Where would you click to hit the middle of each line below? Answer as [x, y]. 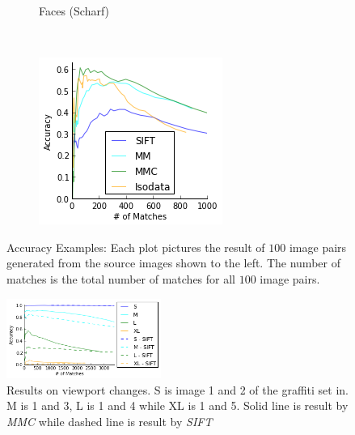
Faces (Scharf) [74, 11]
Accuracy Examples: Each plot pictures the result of [136, 247]
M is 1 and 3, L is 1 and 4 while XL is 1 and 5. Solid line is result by [177, 405]
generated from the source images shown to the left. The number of [173, 263]
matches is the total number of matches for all [121, 278]
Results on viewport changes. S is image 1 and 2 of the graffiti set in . [177, 389]
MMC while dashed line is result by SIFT [110, 421]
